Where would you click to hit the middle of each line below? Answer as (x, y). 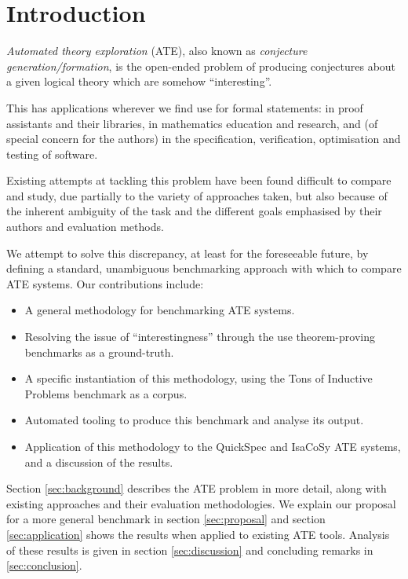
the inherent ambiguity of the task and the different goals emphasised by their (194, 211)
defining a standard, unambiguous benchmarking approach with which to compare (204, 268)
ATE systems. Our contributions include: (105, 283)
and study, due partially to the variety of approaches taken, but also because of (197, 195)
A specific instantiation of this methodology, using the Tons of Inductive (199, 378)
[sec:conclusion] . (44, 565)
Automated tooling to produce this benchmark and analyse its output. (194, 420)
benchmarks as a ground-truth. (99, 352)
